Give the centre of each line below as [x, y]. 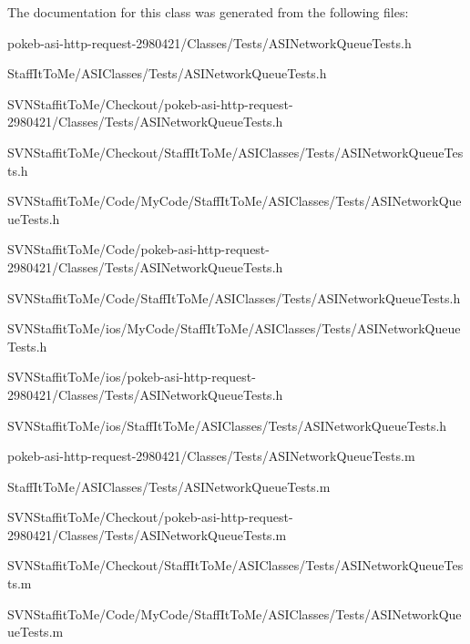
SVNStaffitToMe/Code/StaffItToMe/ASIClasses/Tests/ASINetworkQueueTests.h [234, 297]
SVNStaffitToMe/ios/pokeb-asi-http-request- [132, 377]
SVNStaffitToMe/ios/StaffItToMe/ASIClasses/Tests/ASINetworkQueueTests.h [227, 425]
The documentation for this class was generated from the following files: [208, 12]
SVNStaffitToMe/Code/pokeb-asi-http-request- [138, 249]
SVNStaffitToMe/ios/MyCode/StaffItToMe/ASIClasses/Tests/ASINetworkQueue [234, 328]
